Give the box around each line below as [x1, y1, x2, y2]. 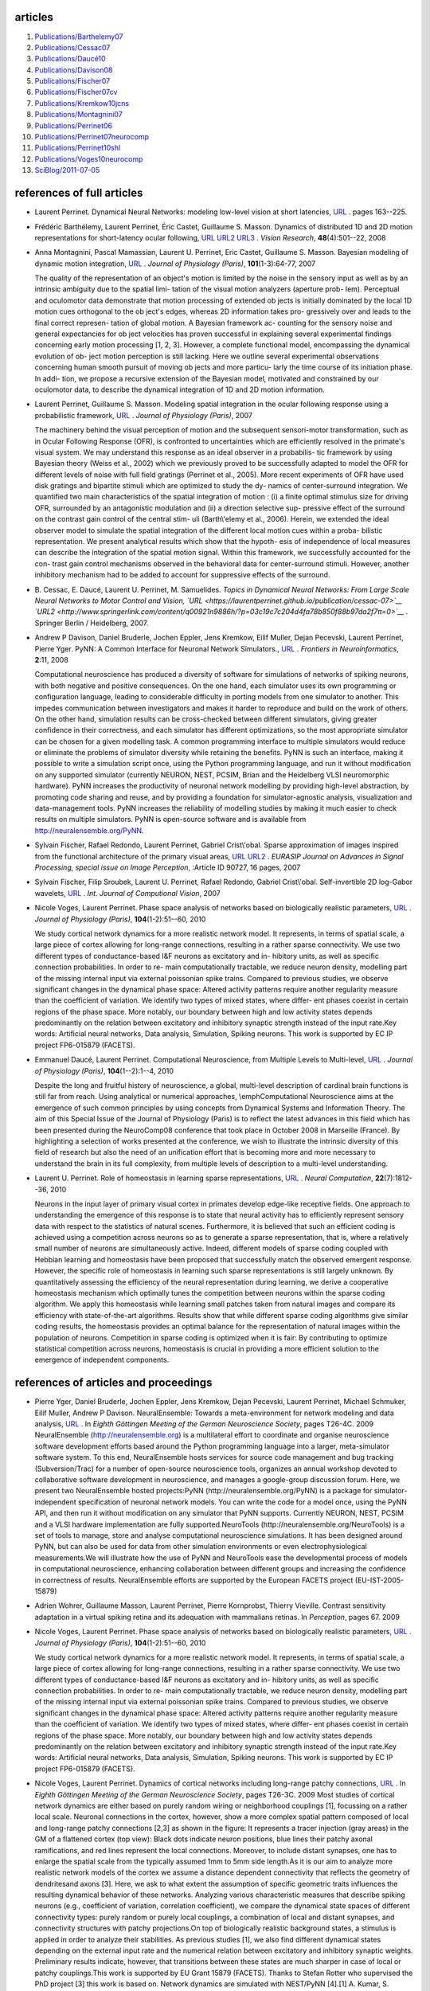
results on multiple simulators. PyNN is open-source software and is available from [34, 815, 307, 824]
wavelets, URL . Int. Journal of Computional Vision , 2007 [34, 888, 221, 898]
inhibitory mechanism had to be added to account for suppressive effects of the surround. [34, 570, 330, 580]
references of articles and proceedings [14, 1376, 213, 1390]
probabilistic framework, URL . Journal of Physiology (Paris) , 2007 [34, 410, 252, 420]
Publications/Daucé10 [34, 54, 107, 64]
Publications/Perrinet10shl [34, 143, 121, 153]
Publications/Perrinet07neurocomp [34, 132, 150, 142]
